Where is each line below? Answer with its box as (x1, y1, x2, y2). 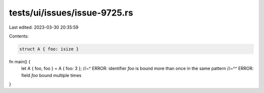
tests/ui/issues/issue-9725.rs (9, 7, 133, 18)
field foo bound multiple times (21, 72, 82, 78)
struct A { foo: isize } (19, 46, 79, 52)
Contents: (9, 33, 29, 39)
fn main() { (9, 58, 31, 64)
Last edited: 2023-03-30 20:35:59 (9, 24, 79, 30)
